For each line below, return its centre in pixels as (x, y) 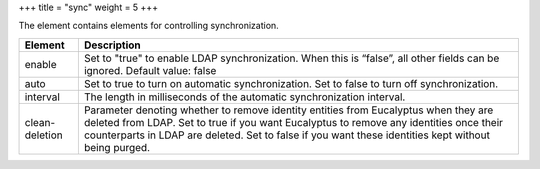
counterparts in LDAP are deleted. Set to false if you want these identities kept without (286, 135)
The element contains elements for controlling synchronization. (148, 26)
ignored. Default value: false (150, 70)
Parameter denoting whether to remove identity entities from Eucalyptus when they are (288, 110)
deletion (44, 135)
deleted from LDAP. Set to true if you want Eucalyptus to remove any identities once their (293, 122)
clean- (40, 122)
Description (112, 45)
